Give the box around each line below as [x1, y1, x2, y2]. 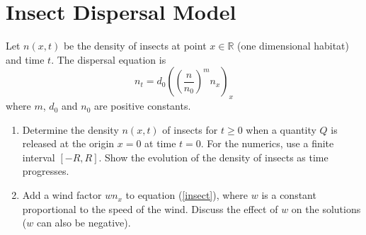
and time [6, 52, 45, 67]
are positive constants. [93, 98, 191, 113]
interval [22, 149, 55, 164]
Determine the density [22, 122, 119, 137]
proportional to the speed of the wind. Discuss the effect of [22, 201, 278, 216]
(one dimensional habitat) [236, 38, 349, 53]
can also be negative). [36, 215, 131, 230]
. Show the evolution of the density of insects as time [98, 149, 328, 164]
